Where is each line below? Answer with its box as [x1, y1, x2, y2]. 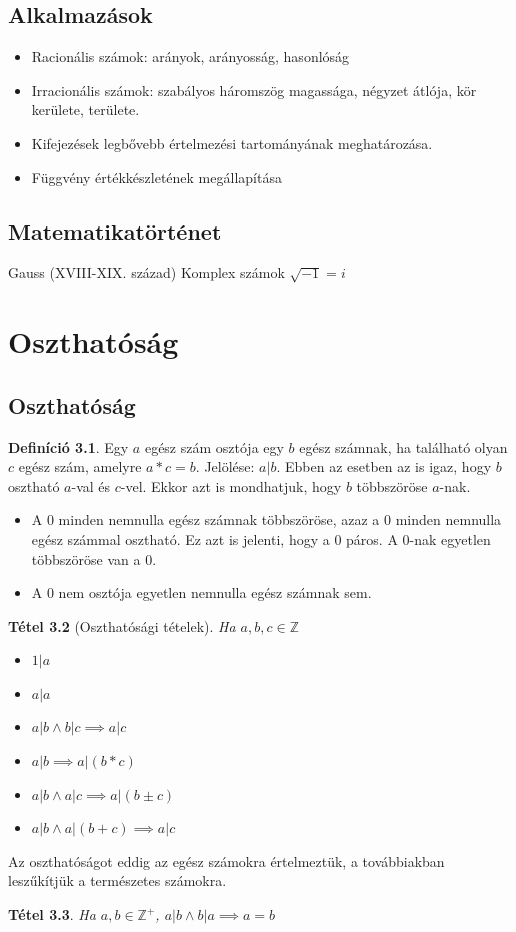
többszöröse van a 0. [31, 548, 157, 569]
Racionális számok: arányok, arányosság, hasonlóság [31, 46, 350, 67]
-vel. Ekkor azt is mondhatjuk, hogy [120, 475, 342, 496]
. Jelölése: [195, 456, 255, 477]
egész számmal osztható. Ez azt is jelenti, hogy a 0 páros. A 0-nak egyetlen [31, 528, 491, 549]
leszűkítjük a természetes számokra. [8, 870, 227, 891]
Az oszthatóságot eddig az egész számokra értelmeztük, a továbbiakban [8, 850, 445, 871]
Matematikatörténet [8, 215, 222, 246]
